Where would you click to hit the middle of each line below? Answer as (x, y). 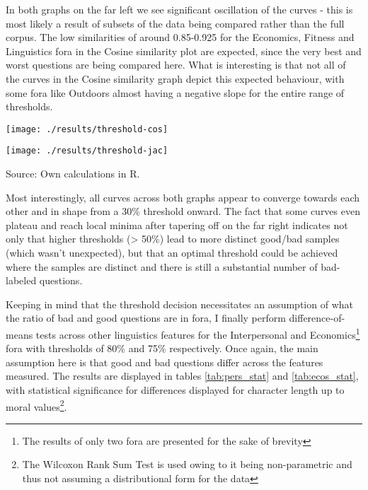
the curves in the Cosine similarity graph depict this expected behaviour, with (175, 78)
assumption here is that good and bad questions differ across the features (165, 362)
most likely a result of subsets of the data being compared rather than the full (175, 23)
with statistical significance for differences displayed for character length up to (175, 390)
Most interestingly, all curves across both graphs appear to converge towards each (183, 197)
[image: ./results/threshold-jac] (87, 151)
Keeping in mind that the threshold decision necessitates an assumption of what (179, 304)
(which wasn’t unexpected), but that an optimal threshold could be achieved (172, 253)
